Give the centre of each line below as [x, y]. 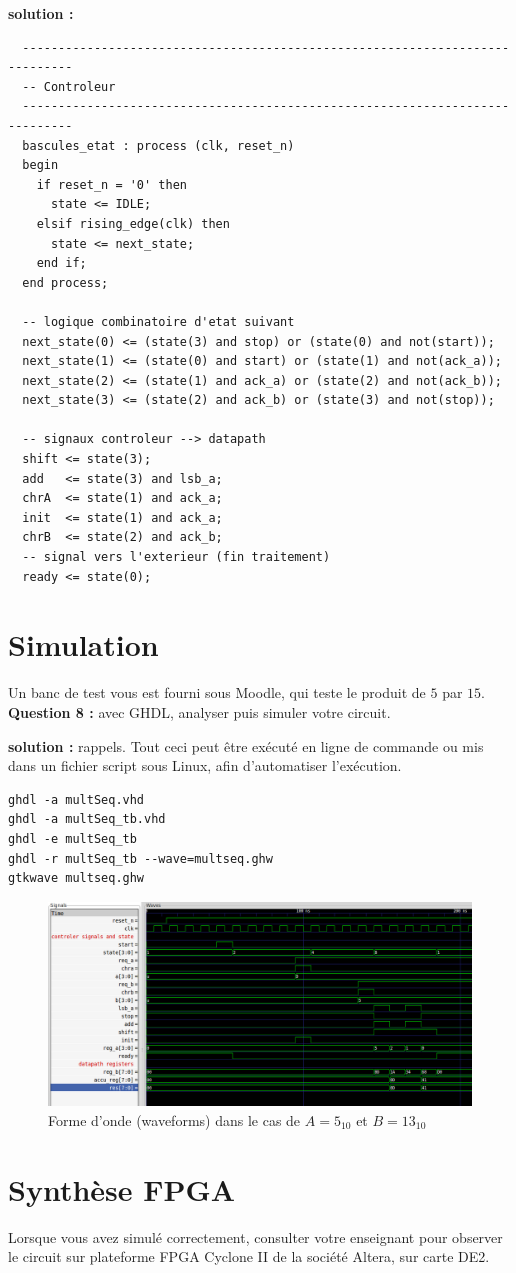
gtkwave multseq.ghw [76, 878]
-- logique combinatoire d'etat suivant [158, 321]
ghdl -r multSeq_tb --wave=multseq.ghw [140, 858]
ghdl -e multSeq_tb [72, 838]
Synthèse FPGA [122, 1188]
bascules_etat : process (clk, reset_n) [158, 145]
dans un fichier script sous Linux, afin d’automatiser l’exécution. [205, 765]
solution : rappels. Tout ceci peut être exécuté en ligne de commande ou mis [246, 745]
